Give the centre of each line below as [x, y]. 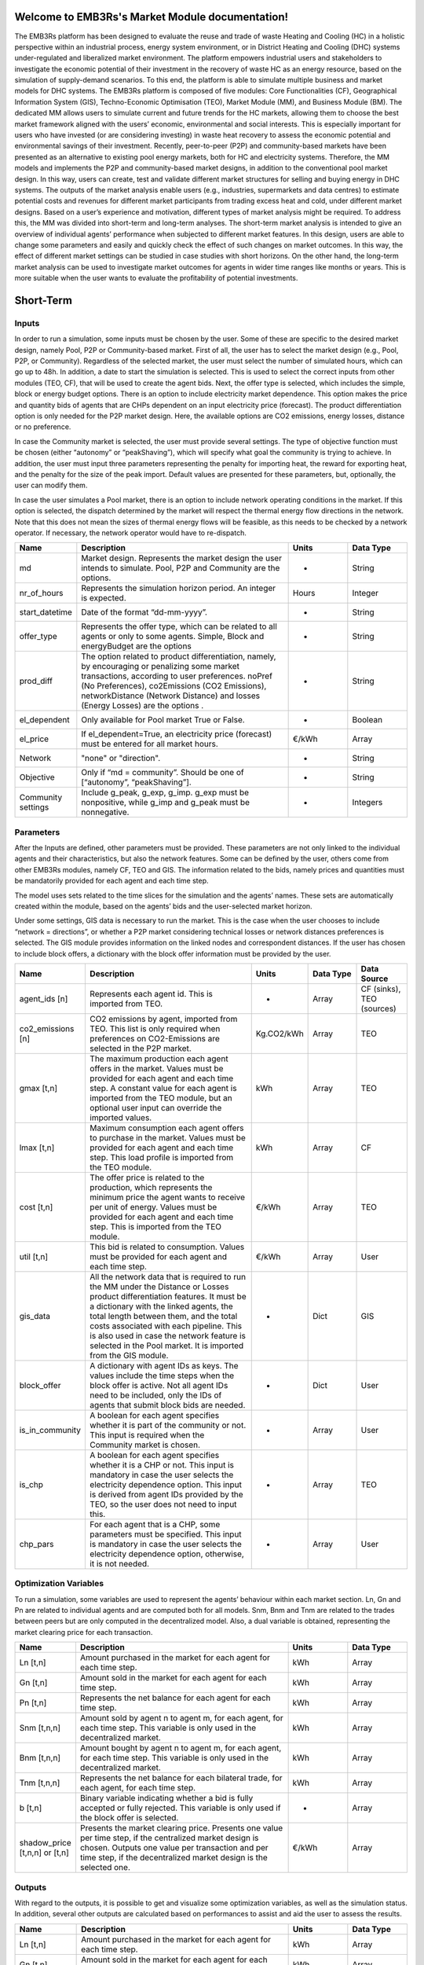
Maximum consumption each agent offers [167, 1128]
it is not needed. [119, 1563]
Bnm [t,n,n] [40, 1758]
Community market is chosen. [145, 1445]
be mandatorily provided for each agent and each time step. [111, 881]
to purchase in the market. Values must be [168, 1137]
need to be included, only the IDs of [156, 1395]
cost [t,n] [36, 1207]
